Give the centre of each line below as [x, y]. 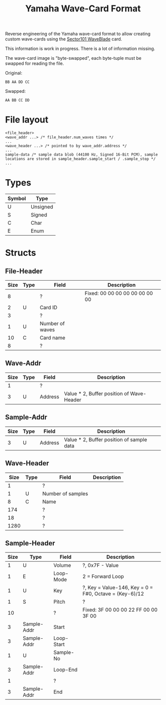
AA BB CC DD [17, 100]
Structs [21, 253]
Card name [53, 338]
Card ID [49, 308]
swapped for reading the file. [35, 63]
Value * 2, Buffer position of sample [105, 439]
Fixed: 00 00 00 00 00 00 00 [119, 293]
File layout [27, 120]
